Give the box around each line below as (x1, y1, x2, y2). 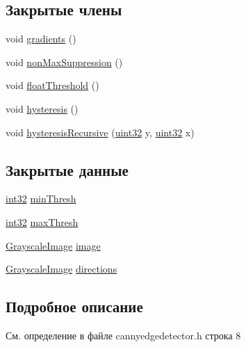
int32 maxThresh (6, 214, 79, 229)
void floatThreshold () (6, 78, 99, 92)
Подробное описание (6, 296, 143, 317)
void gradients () (6, 31, 76, 46)
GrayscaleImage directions (6, 261, 117, 276)
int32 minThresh (6, 191, 76, 206)
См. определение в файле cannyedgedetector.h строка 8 (6, 328, 241, 342)
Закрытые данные (6, 159, 129, 180)
